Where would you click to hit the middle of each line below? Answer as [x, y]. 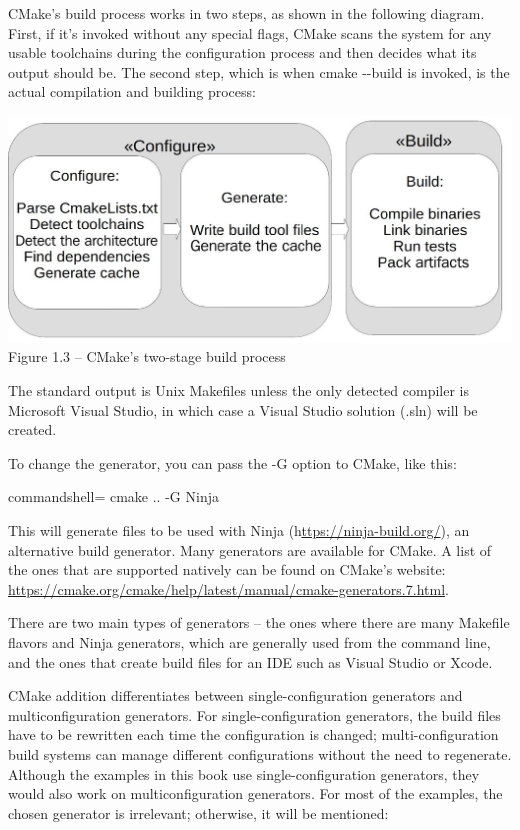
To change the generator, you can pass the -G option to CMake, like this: [232, 462]
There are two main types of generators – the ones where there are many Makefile [259, 622]
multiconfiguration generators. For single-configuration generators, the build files [254, 714]
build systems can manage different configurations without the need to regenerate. [260, 753]
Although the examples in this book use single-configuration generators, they [244, 773]
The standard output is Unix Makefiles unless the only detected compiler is [238, 390]
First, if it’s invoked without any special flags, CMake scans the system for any [250, 32]
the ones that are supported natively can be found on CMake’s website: [227, 569]
